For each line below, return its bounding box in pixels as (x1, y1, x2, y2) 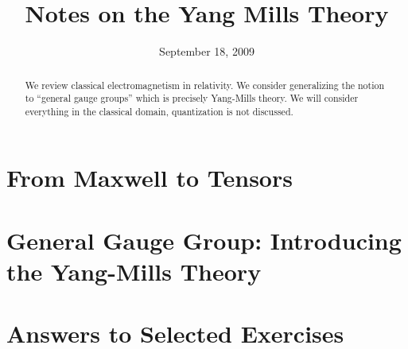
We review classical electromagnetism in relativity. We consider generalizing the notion (25, 78, 385, 91)
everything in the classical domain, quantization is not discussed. (25, 104, 293, 118)
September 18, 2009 (159, 43, 255, 60)
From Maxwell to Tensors (6, 161, 293, 194)
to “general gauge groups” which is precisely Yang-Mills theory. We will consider (25, 91, 359, 105)
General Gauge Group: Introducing (6, 223, 402, 256)
